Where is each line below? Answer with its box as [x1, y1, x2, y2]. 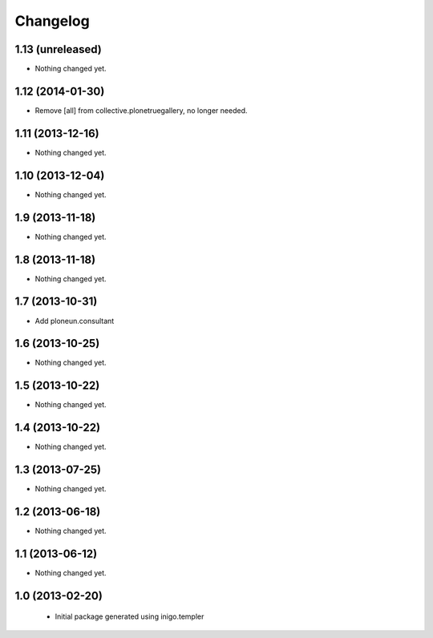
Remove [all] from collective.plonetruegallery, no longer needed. [34, 105, 248, 115]
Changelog [14, 12, 90, 30]
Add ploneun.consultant [34, 316, 115, 325]
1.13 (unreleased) [14, 42, 102, 56]
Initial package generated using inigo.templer [55, 612, 204, 621]
